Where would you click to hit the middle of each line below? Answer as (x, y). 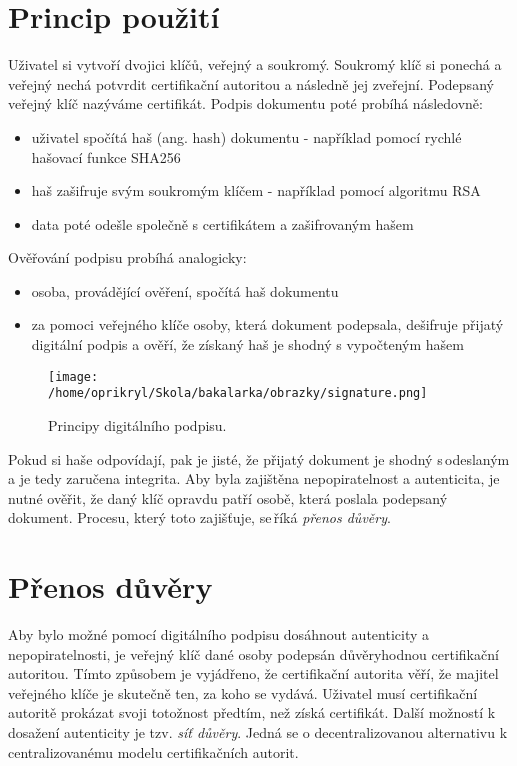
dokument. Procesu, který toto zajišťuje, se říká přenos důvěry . (199, 517)
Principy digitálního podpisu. (137, 424)
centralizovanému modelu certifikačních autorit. (153, 751)
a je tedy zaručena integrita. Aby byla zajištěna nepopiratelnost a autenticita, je (254, 478)
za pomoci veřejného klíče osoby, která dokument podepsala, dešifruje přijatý (267, 324)
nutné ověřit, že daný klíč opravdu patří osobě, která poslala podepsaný (228, 497)
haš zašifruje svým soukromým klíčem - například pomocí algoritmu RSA (256, 190)
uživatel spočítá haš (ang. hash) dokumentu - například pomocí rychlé (246, 136)
